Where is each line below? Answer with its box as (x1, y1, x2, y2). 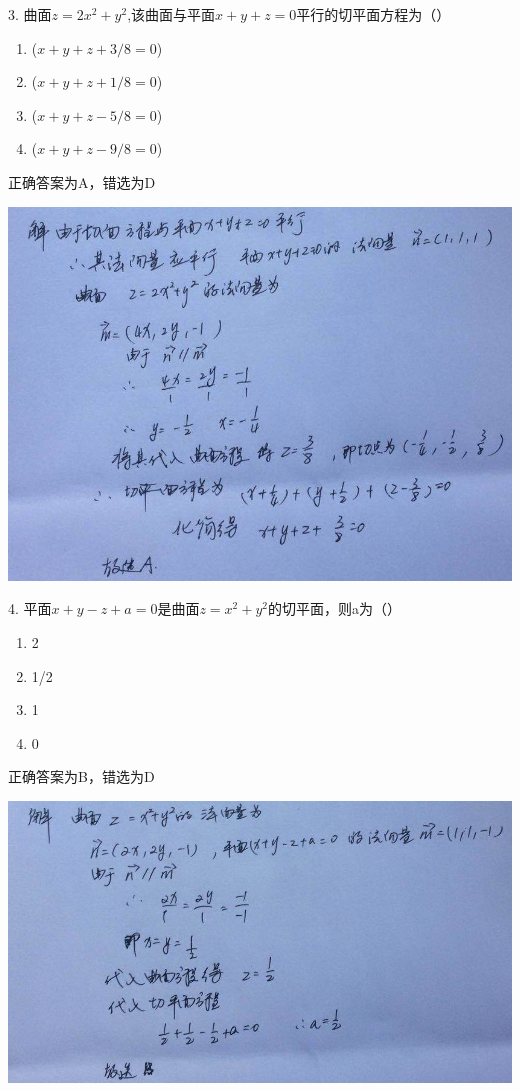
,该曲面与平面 (127, 4, 216, 24)
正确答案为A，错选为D (8, 171, 156, 192)
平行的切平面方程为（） (296, 4, 451, 24)
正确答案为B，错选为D (8, 766, 155, 787)
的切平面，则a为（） (267, 598, 401, 619)
